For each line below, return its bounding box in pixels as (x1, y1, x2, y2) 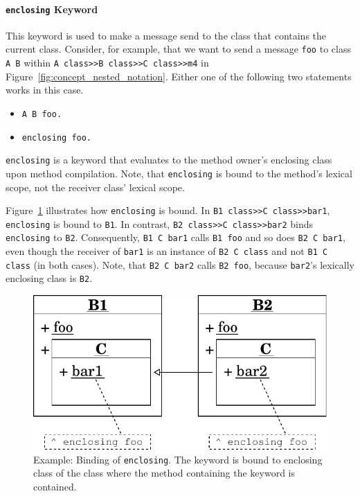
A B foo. (21, 109, 62, 119)
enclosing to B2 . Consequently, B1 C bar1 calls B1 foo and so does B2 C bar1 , (6, 230, 345, 245)
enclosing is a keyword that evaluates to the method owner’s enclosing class (6, 152, 332, 167)
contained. (33, 479, 77, 494)
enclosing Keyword (6, 1, 98, 16)
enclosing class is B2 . (6, 271, 93, 285)
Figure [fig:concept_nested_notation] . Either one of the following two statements (6, 69, 352, 83)
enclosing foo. (21, 132, 92, 143)
